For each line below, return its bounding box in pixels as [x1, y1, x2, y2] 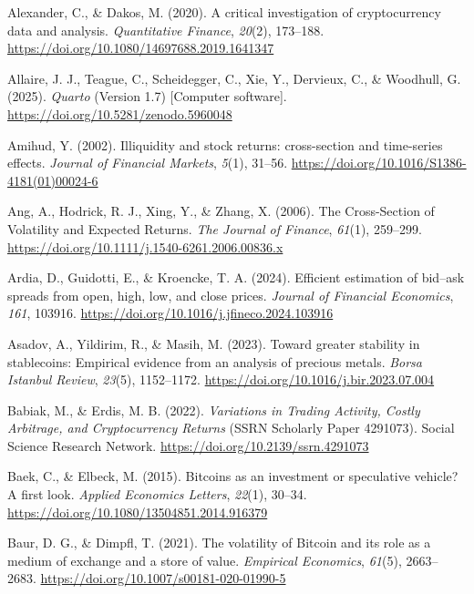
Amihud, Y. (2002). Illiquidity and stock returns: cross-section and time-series [7, 135, 443, 154]
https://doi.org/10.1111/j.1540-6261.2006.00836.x [7, 237, 283, 256]
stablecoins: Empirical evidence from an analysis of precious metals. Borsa [7, 352, 423, 371]
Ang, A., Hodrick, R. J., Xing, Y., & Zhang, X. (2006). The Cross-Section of [7, 201, 435, 220]
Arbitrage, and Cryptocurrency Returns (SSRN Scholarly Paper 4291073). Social [7, 418, 455, 437]
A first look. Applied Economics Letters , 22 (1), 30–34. [7, 485, 307, 504]
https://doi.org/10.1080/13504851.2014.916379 [7, 502, 268, 521]
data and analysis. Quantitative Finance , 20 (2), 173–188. [7, 20, 325, 39]
